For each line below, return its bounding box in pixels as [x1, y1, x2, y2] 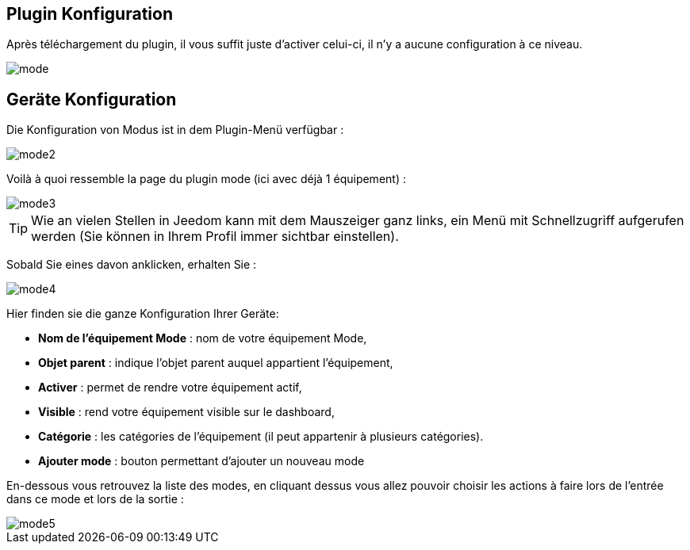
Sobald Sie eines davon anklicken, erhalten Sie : [6, 258, 257, 272]
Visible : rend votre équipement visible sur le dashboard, [38, 405, 335, 419]
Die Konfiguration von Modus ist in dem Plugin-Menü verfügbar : [6, 123, 344, 137]
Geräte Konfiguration [6, 89, 177, 109]
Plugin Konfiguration [6, 4, 173, 24]
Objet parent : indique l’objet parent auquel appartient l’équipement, [38, 356, 393, 370]
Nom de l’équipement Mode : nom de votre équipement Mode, [38, 331, 367, 346]
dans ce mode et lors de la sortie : [6, 492, 184, 506]
